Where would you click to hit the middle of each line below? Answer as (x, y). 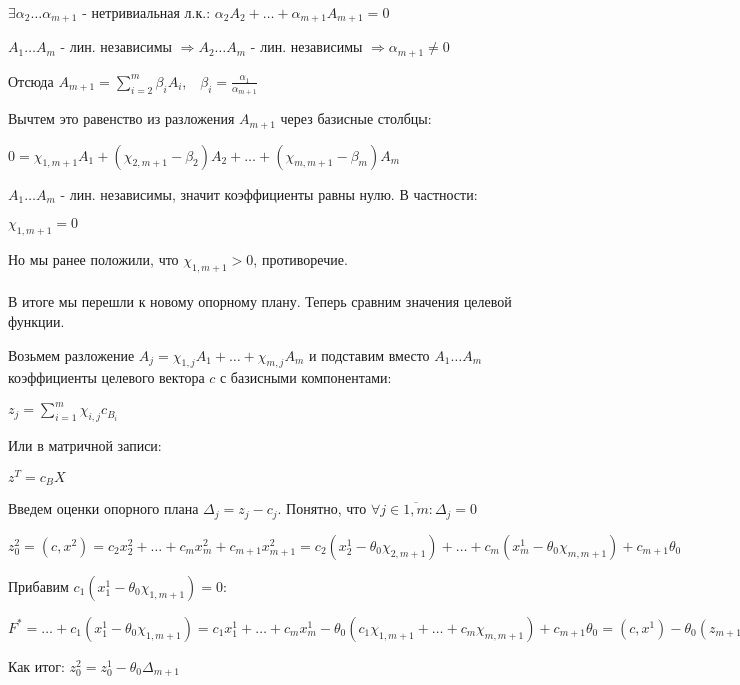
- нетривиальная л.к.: (146, 12)
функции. (36, 320)
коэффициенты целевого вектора (106, 377)
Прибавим (38, 585)
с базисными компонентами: (305, 377)
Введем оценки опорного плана (103, 508)
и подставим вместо (369, 354)
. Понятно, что (322, 508)
